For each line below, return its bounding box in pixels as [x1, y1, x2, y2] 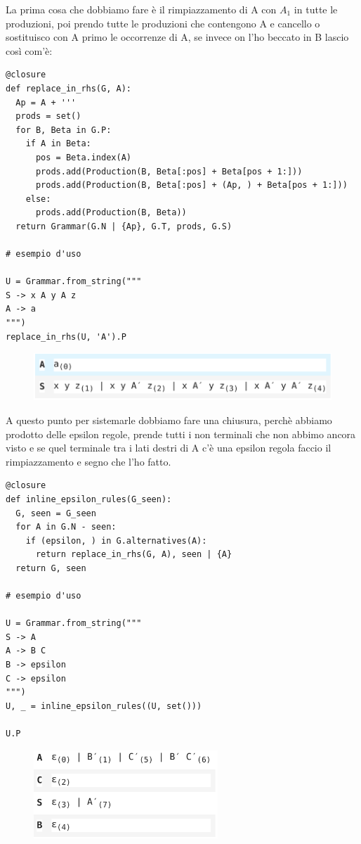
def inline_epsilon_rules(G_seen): [6, 494, 172, 504]
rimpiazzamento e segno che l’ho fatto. [6, 454, 171, 468]
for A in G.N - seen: [15, 522, 117, 532]
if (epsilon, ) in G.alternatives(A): [25, 535, 207, 546]
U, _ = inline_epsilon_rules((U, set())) [6, 701, 202, 711]
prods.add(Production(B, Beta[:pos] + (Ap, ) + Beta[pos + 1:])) [35, 180, 348, 191]
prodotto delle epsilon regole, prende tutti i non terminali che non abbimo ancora [6, 426, 356, 441]
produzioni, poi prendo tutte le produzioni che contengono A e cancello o [6, 15, 320, 30]
